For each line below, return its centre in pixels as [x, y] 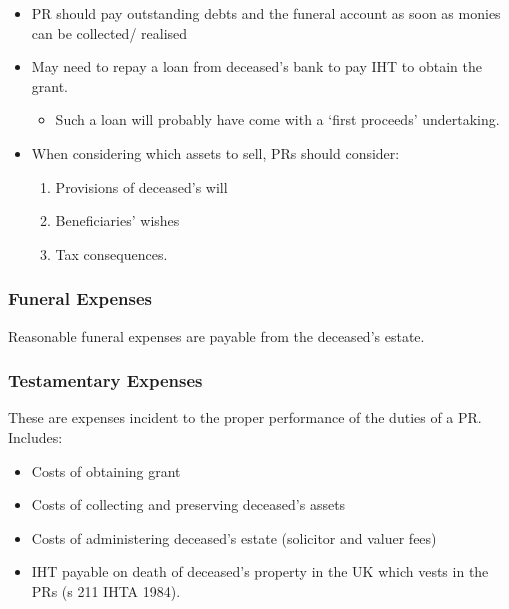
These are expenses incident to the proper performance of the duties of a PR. [245, 417]
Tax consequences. [111, 253]
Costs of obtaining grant [106, 470]
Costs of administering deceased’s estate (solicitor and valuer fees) [234, 537]
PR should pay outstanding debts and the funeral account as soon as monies [266, 13]
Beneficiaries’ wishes [117, 220]
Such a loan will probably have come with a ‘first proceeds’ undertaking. [277, 119]
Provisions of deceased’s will [141, 186]
